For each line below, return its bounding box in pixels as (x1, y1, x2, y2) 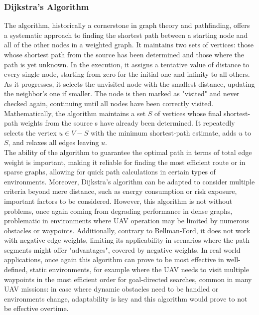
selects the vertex (4, 127, 57, 138)
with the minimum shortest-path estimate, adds (90, 127, 237, 138)
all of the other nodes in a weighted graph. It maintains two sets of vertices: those (4, 39, 254, 50)
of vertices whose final (154, 108, 222, 118)
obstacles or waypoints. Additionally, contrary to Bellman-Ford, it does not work (4, 225, 251, 235)
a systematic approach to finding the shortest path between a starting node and (4, 29, 248, 40)
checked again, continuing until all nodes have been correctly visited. (4, 98, 214, 108)
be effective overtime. (4, 303, 69, 314)
